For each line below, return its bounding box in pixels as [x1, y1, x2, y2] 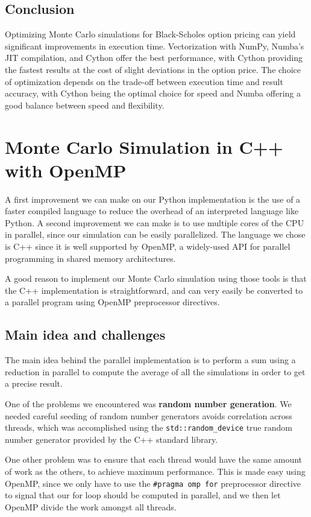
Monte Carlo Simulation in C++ [5, 134, 283, 159]
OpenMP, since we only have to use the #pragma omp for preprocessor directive [5, 477, 301, 489]
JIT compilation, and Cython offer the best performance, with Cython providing [5, 51, 303, 64]
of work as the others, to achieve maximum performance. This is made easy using [5, 465, 306, 478]
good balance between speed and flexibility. [5, 98, 165, 111]
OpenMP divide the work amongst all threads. [5, 500, 177, 513]
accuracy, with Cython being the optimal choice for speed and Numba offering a [5, 87, 301, 100]
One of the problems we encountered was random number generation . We [5, 398, 292, 410]
